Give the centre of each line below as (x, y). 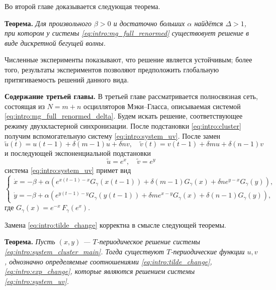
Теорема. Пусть (30, 241)
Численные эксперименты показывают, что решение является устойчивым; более (128, 60)
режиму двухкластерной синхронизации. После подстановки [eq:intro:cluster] (123, 125)
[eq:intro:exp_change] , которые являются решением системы (100, 271)
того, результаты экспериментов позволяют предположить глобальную (112, 69)
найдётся (209, 23)
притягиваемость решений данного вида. (67, 79)
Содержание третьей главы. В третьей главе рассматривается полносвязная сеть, (131, 96)
